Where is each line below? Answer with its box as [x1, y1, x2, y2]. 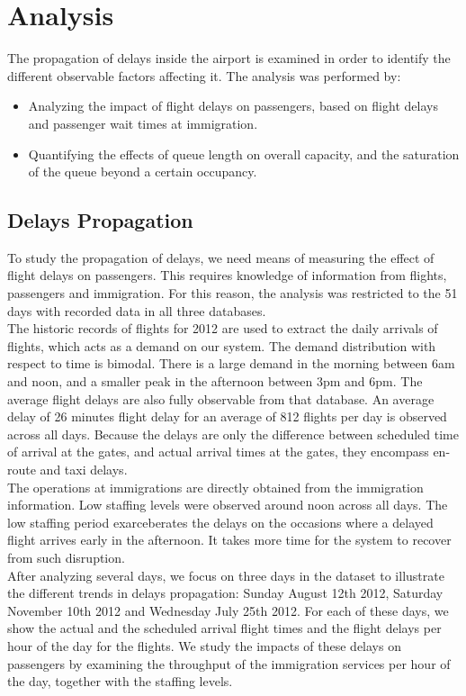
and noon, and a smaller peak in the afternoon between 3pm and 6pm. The [7, 372, 423, 391]
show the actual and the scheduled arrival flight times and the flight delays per [7, 619, 442, 637]
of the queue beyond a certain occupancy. [28, 162, 257, 181]
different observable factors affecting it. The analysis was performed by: [7, 66, 401, 85]
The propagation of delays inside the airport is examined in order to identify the [7, 49, 451, 68]
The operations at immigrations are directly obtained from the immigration [7, 477, 424, 496]
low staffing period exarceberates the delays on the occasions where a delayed [7, 512, 434, 531]
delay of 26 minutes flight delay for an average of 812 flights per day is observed [7, 407, 447, 426]
